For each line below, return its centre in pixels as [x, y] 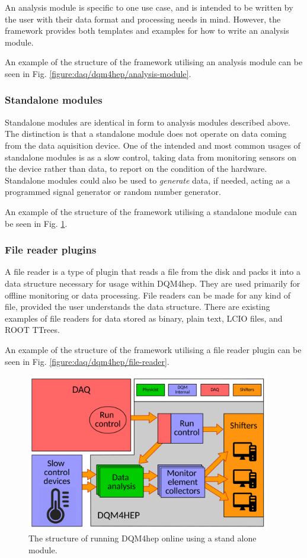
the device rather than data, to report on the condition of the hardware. [136, 169]
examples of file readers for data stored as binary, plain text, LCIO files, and [144, 318]
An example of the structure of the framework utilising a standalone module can [151, 211]
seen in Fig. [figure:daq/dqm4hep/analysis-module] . [98, 73]
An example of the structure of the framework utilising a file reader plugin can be [153, 349]
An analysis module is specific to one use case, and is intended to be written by [149, 7]
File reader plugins [51, 250]
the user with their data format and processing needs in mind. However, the [143, 19]
